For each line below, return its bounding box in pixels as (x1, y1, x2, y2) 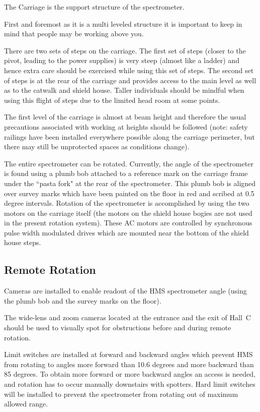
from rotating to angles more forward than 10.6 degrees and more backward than (4, 359, 254, 369)
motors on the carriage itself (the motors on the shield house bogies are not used (4, 207, 252, 218)
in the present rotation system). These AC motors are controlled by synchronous (4, 217, 252, 228)
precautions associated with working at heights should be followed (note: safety (4, 121, 248, 132)
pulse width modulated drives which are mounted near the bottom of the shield (4, 227, 249, 238)
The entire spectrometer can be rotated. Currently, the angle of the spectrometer (4, 158, 253, 168)
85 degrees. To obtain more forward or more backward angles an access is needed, (4, 369, 255, 379)
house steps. (4, 237, 41, 248)
